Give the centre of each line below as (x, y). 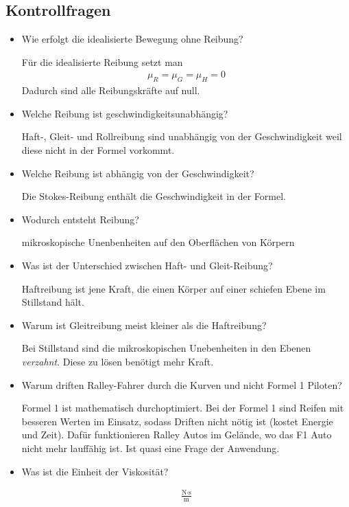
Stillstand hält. (53, 302)
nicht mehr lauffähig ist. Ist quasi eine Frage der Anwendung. (151, 448)
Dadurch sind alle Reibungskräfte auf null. (111, 90)
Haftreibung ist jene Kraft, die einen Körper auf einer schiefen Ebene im (173, 288)
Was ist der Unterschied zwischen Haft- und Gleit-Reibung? (147, 265)
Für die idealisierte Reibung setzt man (102, 61)
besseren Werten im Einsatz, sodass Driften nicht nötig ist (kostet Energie (177, 421)
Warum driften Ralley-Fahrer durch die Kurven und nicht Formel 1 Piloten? (182, 384)
